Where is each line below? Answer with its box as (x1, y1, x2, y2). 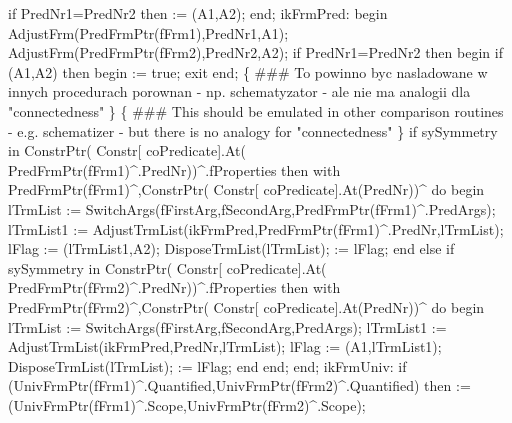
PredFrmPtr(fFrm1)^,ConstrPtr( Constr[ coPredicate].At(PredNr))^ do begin (8, 179, 485, 200)
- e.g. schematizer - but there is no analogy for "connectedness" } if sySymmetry (8, 120, 498, 141)
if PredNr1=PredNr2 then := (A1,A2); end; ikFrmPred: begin (8, 3, 388, 23)
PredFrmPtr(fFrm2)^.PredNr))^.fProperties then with (8, 277, 341, 298)
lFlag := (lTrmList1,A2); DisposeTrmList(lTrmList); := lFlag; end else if (8, 238, 455, 259)
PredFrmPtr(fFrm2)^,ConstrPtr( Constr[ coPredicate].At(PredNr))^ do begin (8, 296, 485, 317)
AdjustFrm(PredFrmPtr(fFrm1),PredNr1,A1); (8, 22, 289, 43)
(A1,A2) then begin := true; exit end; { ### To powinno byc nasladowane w (8, 61, 488, 82)
